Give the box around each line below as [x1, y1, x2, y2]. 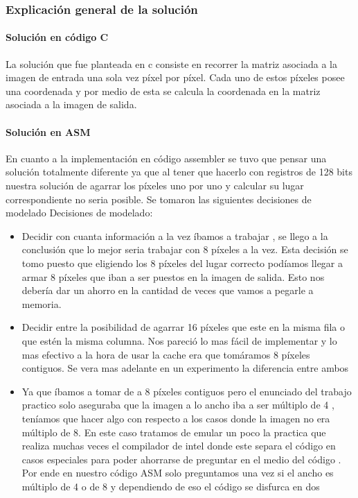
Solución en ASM [6, 124, 91, 139]
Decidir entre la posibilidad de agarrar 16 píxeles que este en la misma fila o [21, 320, 345, 334]
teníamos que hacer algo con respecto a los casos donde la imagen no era [21, 411, 330, 425]
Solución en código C [6, 30, 109, 44]
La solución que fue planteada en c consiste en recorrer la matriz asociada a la [6, 56, 337, 71]
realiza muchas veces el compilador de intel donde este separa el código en [21, 438, 336, 453]
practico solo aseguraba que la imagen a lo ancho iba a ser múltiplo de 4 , [21, 397, 334, 412]
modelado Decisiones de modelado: [6, 205, 153, 220]
